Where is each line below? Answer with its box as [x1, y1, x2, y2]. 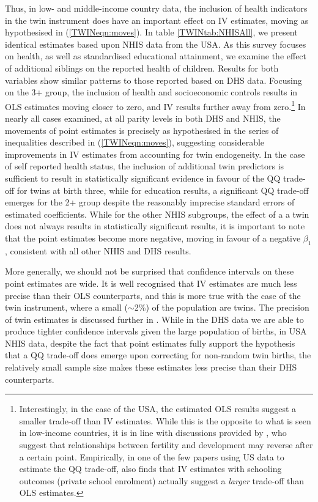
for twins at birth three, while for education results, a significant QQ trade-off [17, 183, 309, 196]
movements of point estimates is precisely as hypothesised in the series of [5, 124, 279, 136]
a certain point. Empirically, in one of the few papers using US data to [19, 450, 284, 463]
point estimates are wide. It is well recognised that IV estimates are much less [5, 276, 297, 289]
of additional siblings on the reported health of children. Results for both [5, 61, 279, 74]
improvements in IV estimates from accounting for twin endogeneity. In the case [5, 147, 305, 160]
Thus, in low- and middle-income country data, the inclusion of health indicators [5, 2, 308, 14]
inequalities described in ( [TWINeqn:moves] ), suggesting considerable [5, 136, 265, 149]
